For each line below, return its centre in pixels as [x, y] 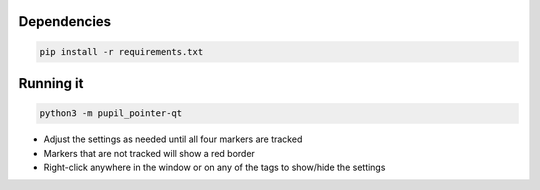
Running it [51, 83]
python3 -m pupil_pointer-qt [111, 113]
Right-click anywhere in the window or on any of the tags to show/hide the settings [214, 167]
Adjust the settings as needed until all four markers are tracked [173, 139]
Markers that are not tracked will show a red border [149, 153]
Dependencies [65, 21]
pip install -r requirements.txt [121, 51]
